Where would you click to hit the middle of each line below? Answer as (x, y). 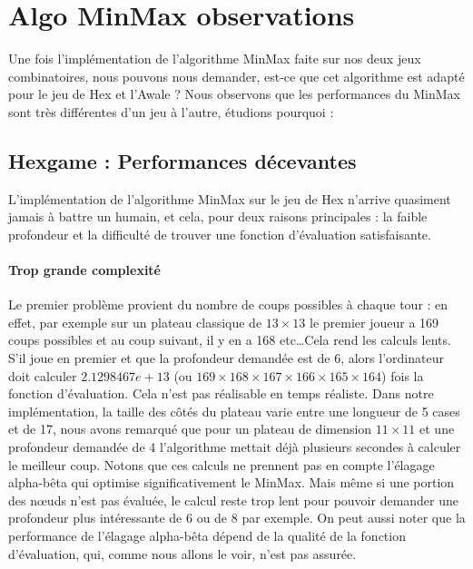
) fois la (403, 375)
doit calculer (43, 375)
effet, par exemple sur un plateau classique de (135, 322)
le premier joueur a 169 (374, 322)
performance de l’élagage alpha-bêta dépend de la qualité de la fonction (207, 535)
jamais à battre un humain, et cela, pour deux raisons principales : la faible (218, 216)
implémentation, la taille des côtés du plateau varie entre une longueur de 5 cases (234, 411)
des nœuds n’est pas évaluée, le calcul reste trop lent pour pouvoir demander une (234, 500)
